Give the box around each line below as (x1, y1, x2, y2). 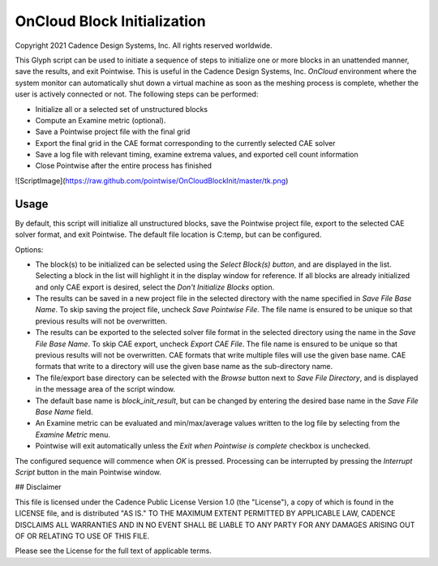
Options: (15, 244, 44, 255)
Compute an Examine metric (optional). (35, 115, 166, 125)
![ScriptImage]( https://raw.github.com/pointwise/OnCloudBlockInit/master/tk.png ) (15, 175, 289, 186)
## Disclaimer (15, 482, 62, 492)
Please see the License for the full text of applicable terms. (15, 546, 213, 555)
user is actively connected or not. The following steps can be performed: (15, 89, 259, 99)
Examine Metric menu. (35, 430, 111, 440)
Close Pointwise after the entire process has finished (35, 161, 213, 170)
